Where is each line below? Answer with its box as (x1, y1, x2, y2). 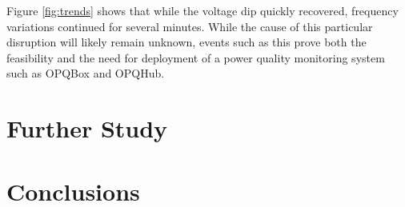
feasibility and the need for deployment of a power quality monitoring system (6, 49, 385, 66)
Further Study (6, 112, 168, 145)
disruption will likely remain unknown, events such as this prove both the (6, 34, 367, 50)
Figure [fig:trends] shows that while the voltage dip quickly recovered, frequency (6, 2, 399, 18)
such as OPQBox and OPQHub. (6, 65, 165, 82)
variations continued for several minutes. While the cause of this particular (6, 18, 373, 34)
